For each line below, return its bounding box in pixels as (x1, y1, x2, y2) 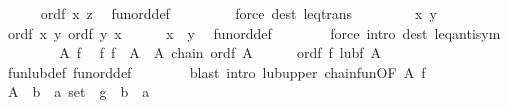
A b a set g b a (7, 81, 150, 102)
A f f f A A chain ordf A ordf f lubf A (59, 42, 382, 63)
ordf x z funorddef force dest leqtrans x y (40, 3, 437, 23)
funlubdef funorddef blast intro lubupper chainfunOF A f (7, 61, 426, 82)
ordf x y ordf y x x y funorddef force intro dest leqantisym (7, 22, 501, 43)
